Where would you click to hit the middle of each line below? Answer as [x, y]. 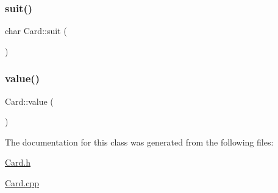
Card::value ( [29, 101]
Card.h [18, 162]
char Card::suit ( [36, 31]
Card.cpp [22, 183]
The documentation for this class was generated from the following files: [139, 142]
